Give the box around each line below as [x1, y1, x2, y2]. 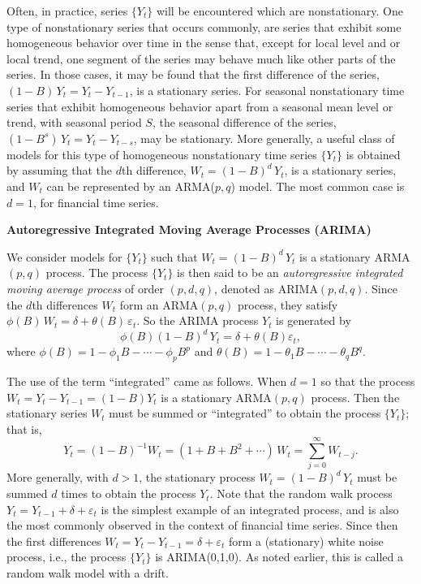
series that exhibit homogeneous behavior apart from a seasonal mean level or [6, 97, 393, 115]
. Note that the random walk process [209, 485, 393, 502]
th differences [32, 296, 98, 313]
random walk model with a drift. [6, 565, 169, 582]
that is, [6, 420, 42, 437]
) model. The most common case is [230, 177, 405, 194]
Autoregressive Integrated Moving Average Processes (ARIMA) [6, 221, 372, 238]
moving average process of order [6, 279, 164, 296]
